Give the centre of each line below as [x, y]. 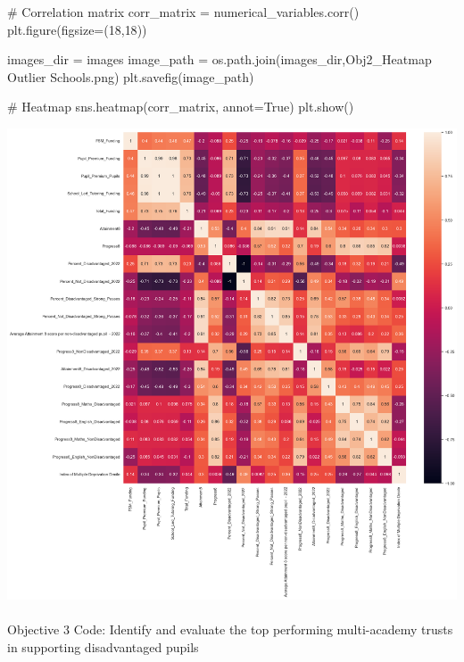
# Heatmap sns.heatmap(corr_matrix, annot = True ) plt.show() [181, 107]
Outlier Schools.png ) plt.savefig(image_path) [131, 76]
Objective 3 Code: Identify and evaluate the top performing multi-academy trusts [230, 629]
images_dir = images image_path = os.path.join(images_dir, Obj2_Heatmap [220, 59]
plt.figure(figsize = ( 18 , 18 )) [77, 29]
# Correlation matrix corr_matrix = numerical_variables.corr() [183, 12]
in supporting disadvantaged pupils [103, 646]
